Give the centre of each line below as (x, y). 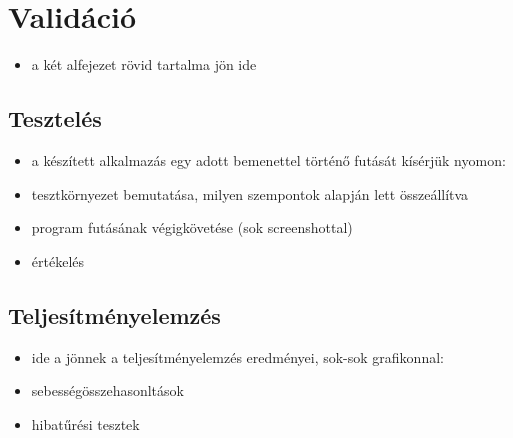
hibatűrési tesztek (85, 423)
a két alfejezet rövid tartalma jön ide (144, 64)
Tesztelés (55, 118)
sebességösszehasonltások (107, 390)
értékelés (58, 260)
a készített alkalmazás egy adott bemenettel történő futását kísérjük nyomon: (268, 159)
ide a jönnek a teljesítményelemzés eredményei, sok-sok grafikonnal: (237, 356)
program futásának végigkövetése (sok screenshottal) (192, 227)
